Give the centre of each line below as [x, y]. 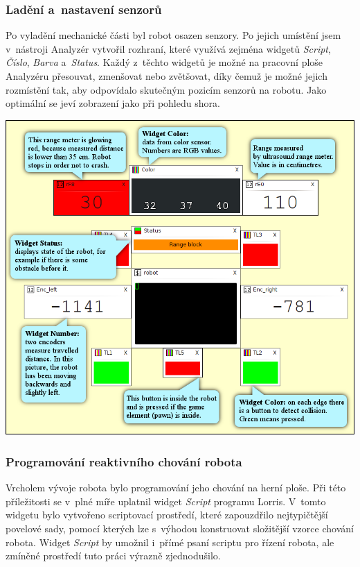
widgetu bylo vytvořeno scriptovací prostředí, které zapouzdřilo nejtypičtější [167, 515]
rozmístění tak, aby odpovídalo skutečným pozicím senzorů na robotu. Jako [166, 89]
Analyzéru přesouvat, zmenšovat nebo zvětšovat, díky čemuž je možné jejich [166, 76]
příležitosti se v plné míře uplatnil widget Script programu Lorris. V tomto [166, 501]
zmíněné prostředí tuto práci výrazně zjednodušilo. [113, 556]
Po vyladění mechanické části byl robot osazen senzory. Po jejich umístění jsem [173, 35]
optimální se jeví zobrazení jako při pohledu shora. [113, 103]
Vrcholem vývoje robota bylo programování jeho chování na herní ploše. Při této [176, 488]
